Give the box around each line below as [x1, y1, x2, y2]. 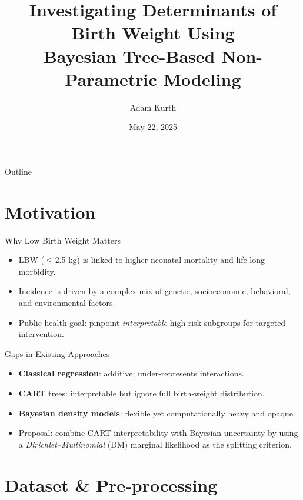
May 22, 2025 [128, 121, 178, 133]
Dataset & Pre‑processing [5, 472, 218, 496]
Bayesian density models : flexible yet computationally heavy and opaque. [18, 406, 295, 419]
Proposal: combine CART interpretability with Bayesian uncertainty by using [18, 426, 298, 439]
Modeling [163, 66, 241, 91]
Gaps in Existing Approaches [5, 347, 110, 359]
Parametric [65, 66, 157, 91]
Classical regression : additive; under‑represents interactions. [18, 367, 244, 379]
